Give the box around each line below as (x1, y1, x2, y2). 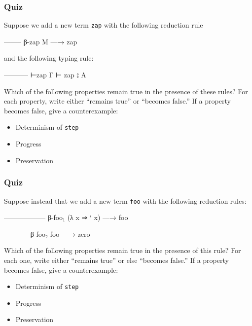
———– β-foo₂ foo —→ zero (4, 228, 90, 239)
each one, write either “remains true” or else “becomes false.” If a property (4, 254, 229, 265)
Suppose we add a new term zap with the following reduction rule (4, 20, 203, 30)
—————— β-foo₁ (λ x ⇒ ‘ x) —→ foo (4, 212, 128, 222)
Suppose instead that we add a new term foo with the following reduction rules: (4, 195, 247, 206)
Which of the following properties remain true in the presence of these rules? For (4, 86, 248, 96)
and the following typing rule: (4, 53, 94, 63)
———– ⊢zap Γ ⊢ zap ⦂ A (4, 70, 86, 80)
